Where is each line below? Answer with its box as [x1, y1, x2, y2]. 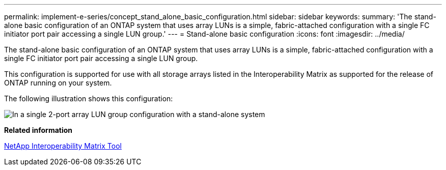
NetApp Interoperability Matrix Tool [4, 141, 122, 150]
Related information [4, 126, 73, 134]
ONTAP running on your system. [4, 78, 112, 87]
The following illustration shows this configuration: [4, 94, 173, 103]
